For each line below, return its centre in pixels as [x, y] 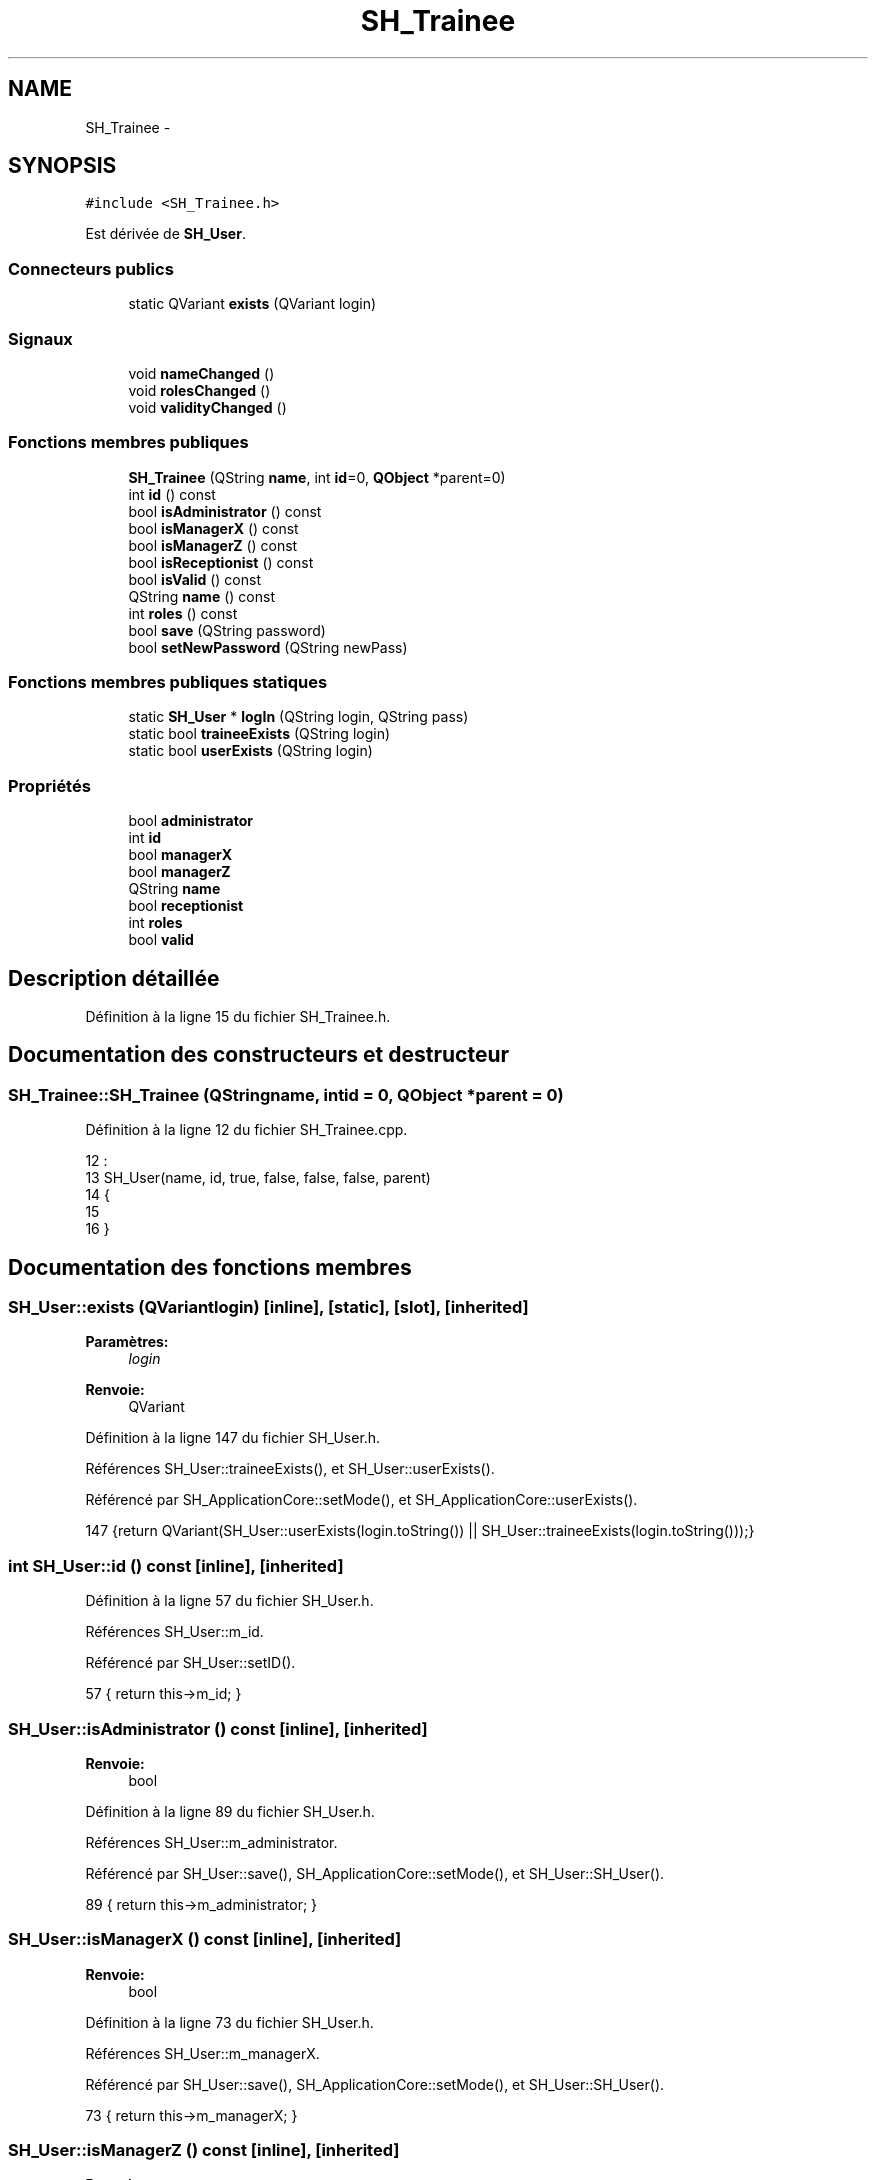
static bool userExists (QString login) [250, 751]
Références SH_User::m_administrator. [211, 1842]
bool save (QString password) [227, 630]
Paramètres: [127, 1342]
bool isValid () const [194, 579]
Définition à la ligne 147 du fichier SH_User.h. [233, 1438]
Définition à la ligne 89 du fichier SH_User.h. [230, 1811]
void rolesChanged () [199, 390]
